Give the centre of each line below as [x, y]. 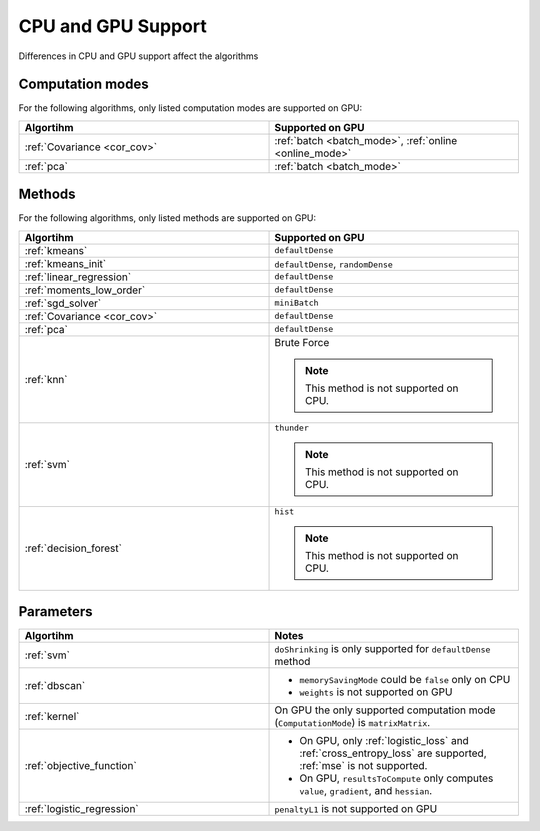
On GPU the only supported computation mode [385, 710]
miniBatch [296, 303]
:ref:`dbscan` [55, 686]
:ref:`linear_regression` [78, 277]
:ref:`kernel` [52, 717]
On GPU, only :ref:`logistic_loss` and [384, 741]
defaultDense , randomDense [334, 263]
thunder [292, 427]
